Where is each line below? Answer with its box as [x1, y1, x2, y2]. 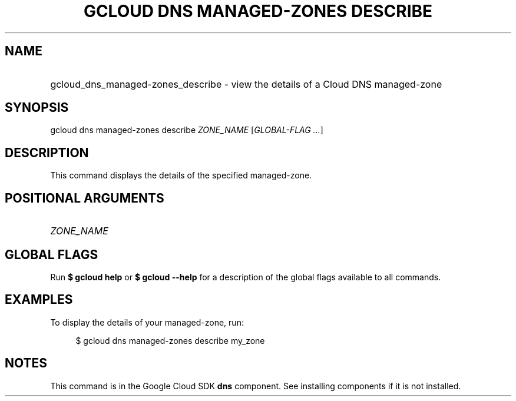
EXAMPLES [5, 292, 73, 307]
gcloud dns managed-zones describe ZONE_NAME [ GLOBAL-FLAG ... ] [50, 125, 323, 135]
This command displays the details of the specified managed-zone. [50, 170, 312, 181]
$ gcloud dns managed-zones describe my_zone [75, 335, 265, 346]
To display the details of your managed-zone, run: [50, 317, 244, 327]
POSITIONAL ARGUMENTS [5, 190, 164, 206]
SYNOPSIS [5, 100, 69, 115]
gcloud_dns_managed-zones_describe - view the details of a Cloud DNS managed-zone [50, 78, 442, 90]
